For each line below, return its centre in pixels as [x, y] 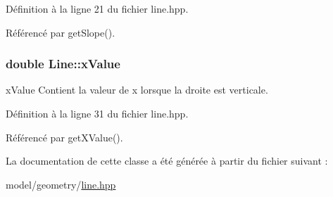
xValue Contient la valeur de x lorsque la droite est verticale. [137, 90]
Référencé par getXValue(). [64, 137]
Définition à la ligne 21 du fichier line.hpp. [97, 8]
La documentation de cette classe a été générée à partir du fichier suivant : [167, 161]
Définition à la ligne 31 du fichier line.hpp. [97, 113]
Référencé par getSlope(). [61, 32]
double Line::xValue [63, 64]
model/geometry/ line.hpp [61, 184]
